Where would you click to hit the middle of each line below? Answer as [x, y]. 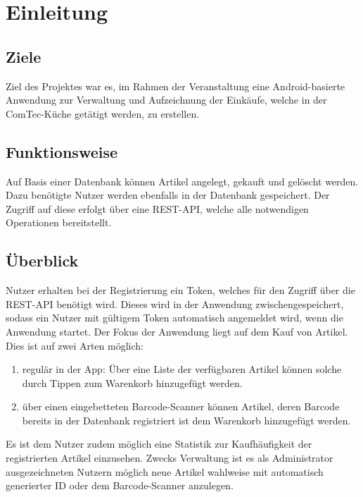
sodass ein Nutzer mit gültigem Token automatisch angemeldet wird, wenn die [174, 318]
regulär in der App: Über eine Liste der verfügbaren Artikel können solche [182, 369]
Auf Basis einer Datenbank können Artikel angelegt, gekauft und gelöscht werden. [182, 181]
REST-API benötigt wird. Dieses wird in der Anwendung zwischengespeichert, [175, 303]
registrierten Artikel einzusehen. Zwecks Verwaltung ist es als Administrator [170, 458]
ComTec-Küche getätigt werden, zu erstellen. [103, 113]
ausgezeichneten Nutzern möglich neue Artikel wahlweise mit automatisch [165, 471]
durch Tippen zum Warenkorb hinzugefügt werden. [132, 382]
